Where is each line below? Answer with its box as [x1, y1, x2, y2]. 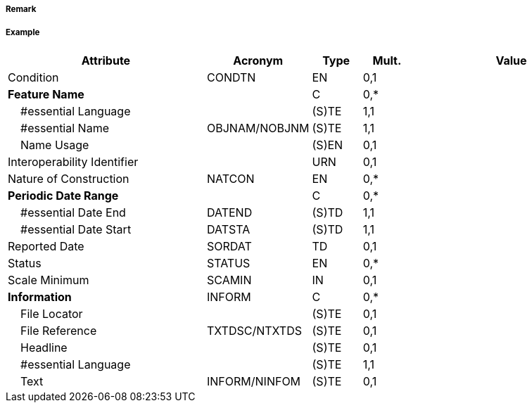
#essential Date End [20, 205, 126, 219]
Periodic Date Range [8, 188, 119, 203]
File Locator [20, 306, 83, 321]
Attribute [81, 53, 131, 68]
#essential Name [20, 120, 109, 135]
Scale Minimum [8, 272, 89, 287]
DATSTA [206, 222, 251, 236]
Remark [6, 4, 37, 14]
